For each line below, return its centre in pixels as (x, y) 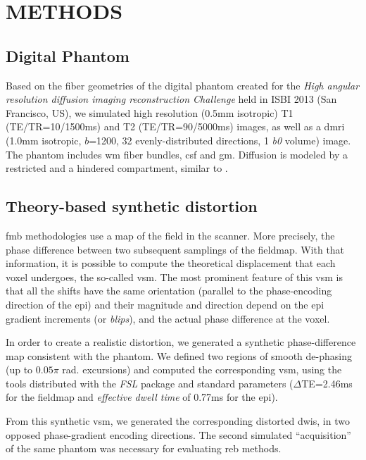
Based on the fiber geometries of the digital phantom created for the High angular (183, 85)
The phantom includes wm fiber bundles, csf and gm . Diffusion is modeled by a (177, 154)
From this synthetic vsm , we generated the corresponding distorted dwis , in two (178, 421)
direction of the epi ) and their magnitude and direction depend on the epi (165, 304)
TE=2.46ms (327, 383)
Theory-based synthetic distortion (132, 206)
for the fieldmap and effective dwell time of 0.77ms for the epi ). (142, 397)
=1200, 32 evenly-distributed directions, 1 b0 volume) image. (220, 140)
